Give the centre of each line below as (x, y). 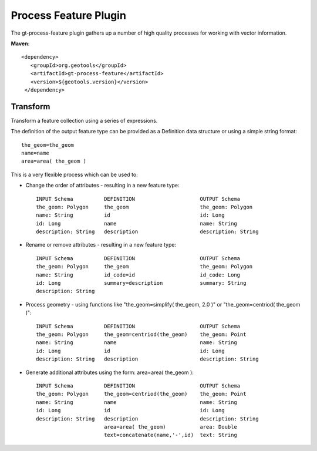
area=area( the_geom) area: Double (170, 427)
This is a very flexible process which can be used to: (74, 174)
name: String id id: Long (131, 215)
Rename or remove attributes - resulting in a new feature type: (101, 245)
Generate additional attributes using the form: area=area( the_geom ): (109, 372)
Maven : (20, 43)
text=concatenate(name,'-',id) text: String (170, 435)
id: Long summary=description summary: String (141, 283)
